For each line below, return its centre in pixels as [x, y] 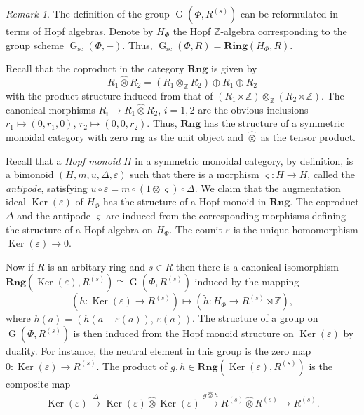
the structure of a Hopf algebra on [79, 229]
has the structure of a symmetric [275, 123]
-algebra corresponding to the [284, 31]
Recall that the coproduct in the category [95, 68]
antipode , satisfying [47, 188]
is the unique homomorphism [296, 229]
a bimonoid [30, 174]
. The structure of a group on [255, 318]
